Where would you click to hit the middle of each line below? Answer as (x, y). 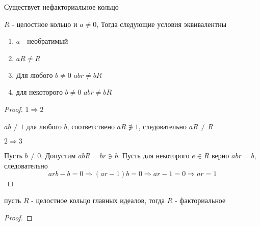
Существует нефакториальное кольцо (61, 7)
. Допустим (58, 156)
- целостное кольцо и (45, 24)
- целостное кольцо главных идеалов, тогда (98, 200)
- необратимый (45, 41)
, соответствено (91, 126)
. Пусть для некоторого (154, 156)
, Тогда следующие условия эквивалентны (162, 24)
